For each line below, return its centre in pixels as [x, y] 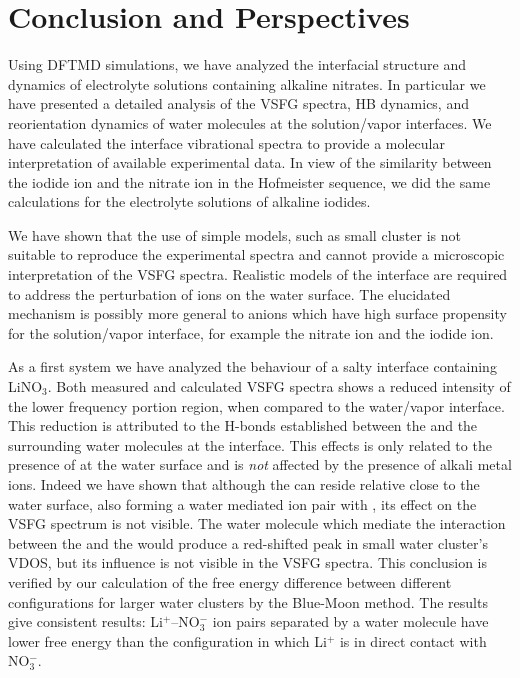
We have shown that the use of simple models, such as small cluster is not [234, 234]
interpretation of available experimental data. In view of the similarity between [250, 162]
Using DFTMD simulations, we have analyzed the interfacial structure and [237, 64]
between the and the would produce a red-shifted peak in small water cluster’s [248, 542]
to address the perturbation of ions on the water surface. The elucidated [229, 293]
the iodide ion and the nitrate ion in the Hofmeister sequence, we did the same [249, 181]
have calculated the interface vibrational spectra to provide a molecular [226, 142]
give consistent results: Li [85, 621]
